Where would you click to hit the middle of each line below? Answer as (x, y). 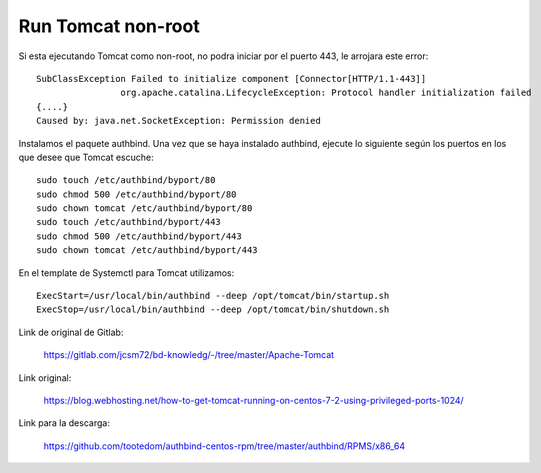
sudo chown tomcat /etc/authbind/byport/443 (147, 250)
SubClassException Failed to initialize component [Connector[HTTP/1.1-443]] (231, 78)
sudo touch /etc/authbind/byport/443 (129, 222)
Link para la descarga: (64, 423)
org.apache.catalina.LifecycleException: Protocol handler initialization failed (326, 93)
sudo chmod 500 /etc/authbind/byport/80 (136, 194)
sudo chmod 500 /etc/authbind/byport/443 (139, 236)
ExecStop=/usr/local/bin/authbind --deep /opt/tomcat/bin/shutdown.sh (213, 309)
